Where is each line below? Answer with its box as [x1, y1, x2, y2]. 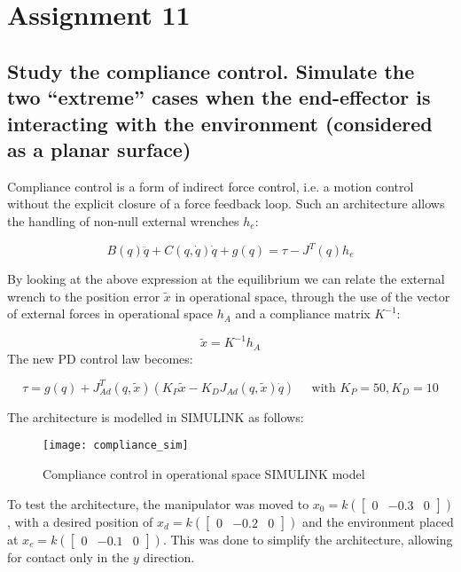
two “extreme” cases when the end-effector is [7, 83, 431, 111]
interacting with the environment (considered [7, 109, 433, 137]
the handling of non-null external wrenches [7, 211, 239, 230]
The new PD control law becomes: [7, 349, 193, 367]
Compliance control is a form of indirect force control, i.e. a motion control [7, 176, 414, 195]
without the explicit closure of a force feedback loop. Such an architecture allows [7, 194, 445, 213]
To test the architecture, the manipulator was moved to [7, 494, 309, 513]
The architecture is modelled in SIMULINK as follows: [7, 407, 304, 426]
